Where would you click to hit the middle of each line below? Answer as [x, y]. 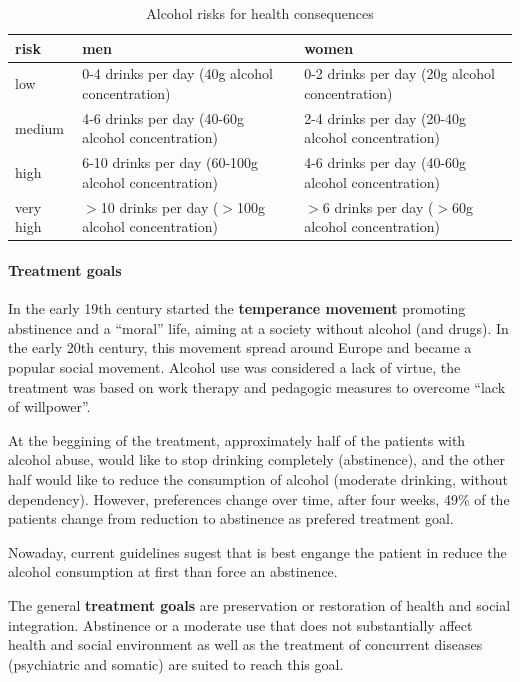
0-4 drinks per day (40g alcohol [177, 73]
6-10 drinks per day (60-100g [170, 162]
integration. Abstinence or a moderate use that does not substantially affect [240, 624]
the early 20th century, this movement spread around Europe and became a [240, 347]
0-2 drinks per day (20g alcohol [399, 73]
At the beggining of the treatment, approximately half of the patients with [237, 439]
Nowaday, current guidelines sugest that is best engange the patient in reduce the [257, 551]
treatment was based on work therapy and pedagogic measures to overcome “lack [257, 386]
